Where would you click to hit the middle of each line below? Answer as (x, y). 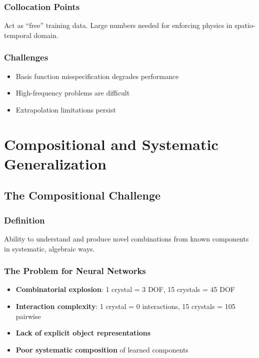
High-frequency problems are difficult (73, 93)
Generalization (55, 163)
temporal (18, 35)
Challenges (26, 57)
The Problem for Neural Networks (75, 271)
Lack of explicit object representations (83, 333)
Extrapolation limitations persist (66, 109)
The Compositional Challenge (82, 195)
